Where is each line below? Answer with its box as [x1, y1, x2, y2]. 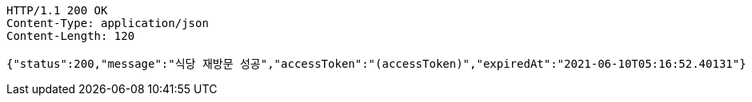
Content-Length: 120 [6, 29, 135, 42]
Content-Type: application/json [6, 17, 209, 29]
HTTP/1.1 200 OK [6, 4, 108, 17]
